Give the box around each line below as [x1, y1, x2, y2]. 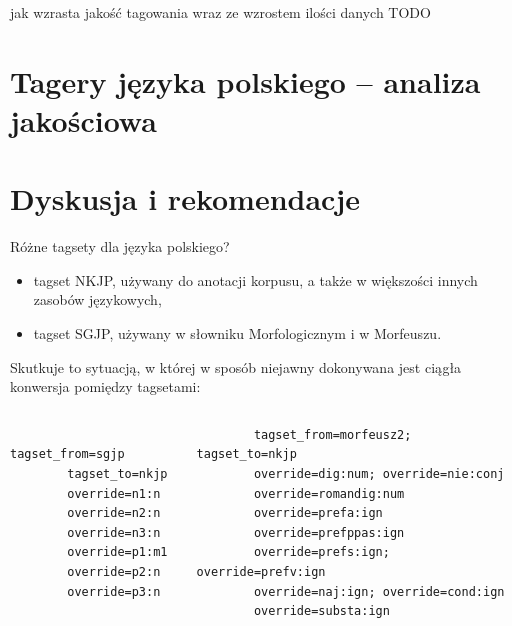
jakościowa [10, 99, 157, 140]
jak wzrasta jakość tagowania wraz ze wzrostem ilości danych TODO [10, 2, 431, 22]
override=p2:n [67, 565, 161, 579]
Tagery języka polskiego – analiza [10, 60, 481, 101]
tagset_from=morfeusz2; [253, 427, 412, 442]
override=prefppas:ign [253, 525, 405, 540]
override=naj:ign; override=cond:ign [253, 584, 505, 599]
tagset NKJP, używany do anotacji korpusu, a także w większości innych [33, 269, 478, 290]
